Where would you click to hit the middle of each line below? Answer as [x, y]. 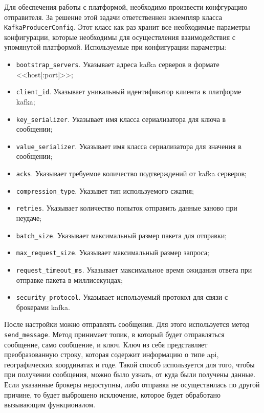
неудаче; [29, 218]
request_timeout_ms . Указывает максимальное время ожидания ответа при [134, 269]
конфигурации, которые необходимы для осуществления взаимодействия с [120, 37]
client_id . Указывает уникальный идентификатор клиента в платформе [129, 91]
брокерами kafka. [43, 307]
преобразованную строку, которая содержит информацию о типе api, [112, 354]
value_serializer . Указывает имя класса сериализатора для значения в [129, 146]
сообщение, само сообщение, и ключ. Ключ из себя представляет [106, 344]
